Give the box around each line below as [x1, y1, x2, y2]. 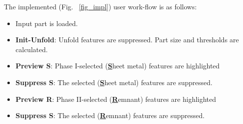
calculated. [15, 44, 48, 54]
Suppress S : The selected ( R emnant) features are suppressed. [15, 110, 205, 121]
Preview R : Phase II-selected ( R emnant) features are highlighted [15, 93, 216, 104]
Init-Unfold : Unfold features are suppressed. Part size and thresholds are [15, 34, 239, 45]
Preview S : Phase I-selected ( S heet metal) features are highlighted [15, 61, 220, 71]
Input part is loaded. [15, 18, 78, 28]
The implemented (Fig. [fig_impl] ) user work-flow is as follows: [4, 1, 197, 11]
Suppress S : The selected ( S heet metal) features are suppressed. [15, 77, 213, 87]
